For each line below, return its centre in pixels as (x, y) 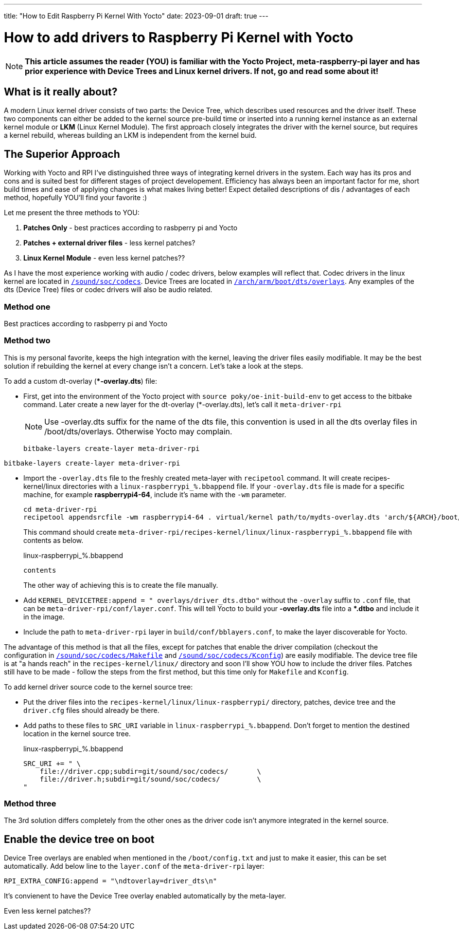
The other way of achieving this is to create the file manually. (121, 585)
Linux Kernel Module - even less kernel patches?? (104, 258)
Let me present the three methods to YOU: (72, 213)
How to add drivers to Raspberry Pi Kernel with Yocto (179, 37)
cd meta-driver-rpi (60, 509)
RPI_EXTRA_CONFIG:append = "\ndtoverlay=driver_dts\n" (111, 881)
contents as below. (53, 540)
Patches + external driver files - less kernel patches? (109, 243)
